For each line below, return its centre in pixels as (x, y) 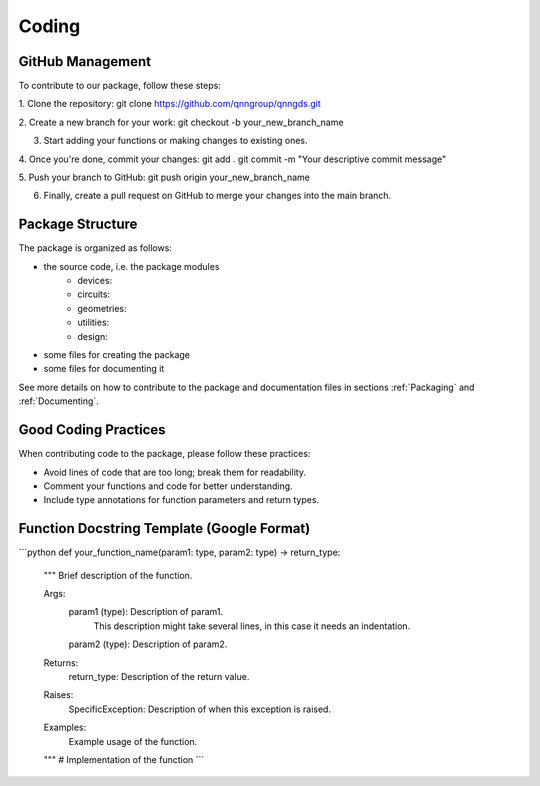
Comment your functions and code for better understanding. (168, 486)
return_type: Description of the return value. (159, 676)
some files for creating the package (116, 355)
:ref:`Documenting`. (58, 401)
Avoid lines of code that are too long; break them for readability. (175, 472)
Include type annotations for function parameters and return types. (181, 500)
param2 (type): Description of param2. (148, 644)
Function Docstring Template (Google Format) (164, 528)
